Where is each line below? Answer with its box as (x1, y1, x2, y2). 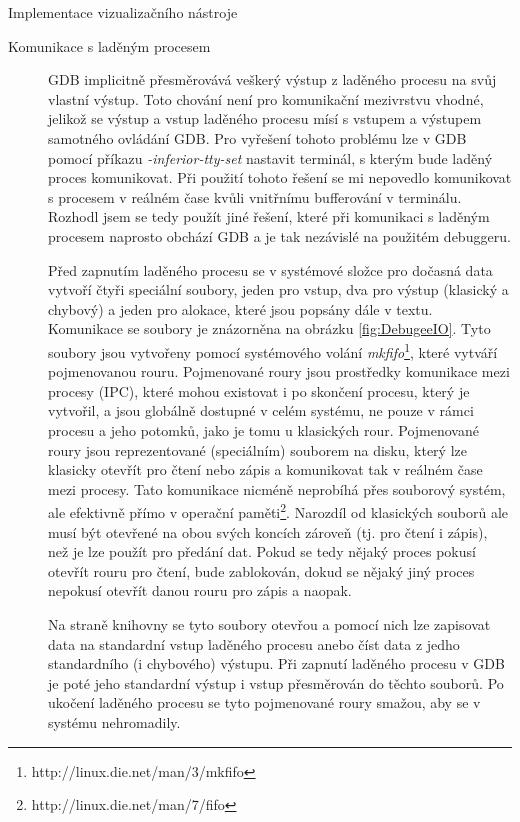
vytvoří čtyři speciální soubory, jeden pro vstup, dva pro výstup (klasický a (48, 279, 509, 300)
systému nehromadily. (48, 711, 181, 732)
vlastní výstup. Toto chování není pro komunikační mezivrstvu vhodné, (48, 88, 484, 109)
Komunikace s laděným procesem (8, 35, 211, 56)
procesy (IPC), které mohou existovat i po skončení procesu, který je (48, 380, 470, 401)
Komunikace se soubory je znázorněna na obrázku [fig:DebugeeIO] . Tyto (48, 318, 491, 339)
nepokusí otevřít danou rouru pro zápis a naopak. (48, 580, 352, 601)
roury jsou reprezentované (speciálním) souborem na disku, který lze (48, 439, 467, 460)
